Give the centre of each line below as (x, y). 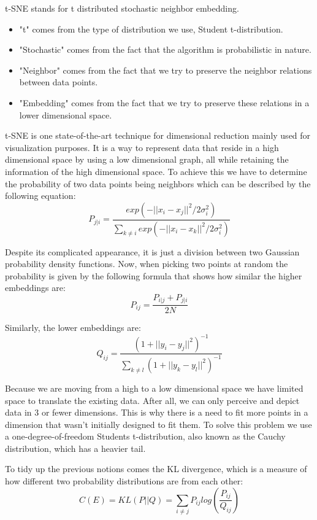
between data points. (59, 82)
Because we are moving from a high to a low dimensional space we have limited (154, 388)
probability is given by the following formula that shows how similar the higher (154, 275)
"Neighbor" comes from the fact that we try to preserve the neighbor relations (166, 70)
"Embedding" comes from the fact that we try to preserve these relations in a (164, 102)
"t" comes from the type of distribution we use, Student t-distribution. (151, 29)
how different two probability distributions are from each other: (124, 481)
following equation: (40, 196)
